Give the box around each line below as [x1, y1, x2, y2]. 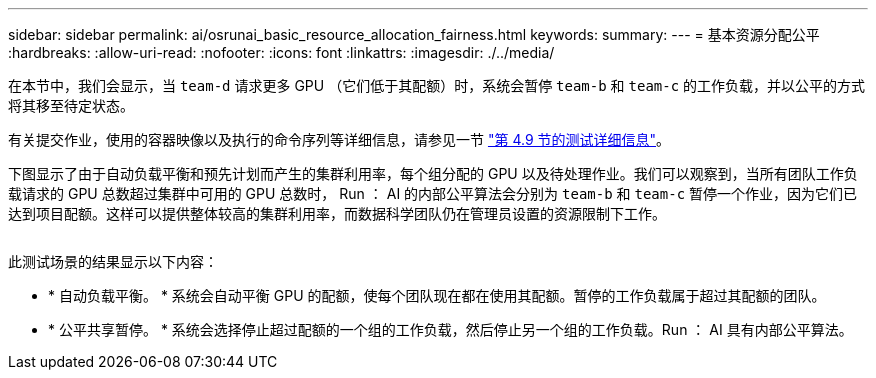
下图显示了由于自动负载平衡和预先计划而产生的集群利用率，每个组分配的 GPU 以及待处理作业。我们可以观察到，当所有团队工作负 [8, 165, 858, 182]
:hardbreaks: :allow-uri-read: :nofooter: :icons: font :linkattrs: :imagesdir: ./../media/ [8, 44, 555, 61]
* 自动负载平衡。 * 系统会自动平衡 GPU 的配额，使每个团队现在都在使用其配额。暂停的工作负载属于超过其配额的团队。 [48, 287, 826, 304]
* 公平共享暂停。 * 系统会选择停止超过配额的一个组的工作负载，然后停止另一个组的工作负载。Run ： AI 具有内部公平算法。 [48, 321, 853, 338]
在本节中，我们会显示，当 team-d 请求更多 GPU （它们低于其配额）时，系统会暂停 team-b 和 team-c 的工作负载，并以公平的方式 [8, 77, 866, 94]
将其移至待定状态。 [8, 97, 134, 114]
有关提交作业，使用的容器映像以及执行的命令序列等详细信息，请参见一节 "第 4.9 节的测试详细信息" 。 [8, 131, 671, 148]
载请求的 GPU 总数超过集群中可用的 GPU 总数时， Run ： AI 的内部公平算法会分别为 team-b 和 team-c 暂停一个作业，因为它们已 [8, 185, 857, 202]
